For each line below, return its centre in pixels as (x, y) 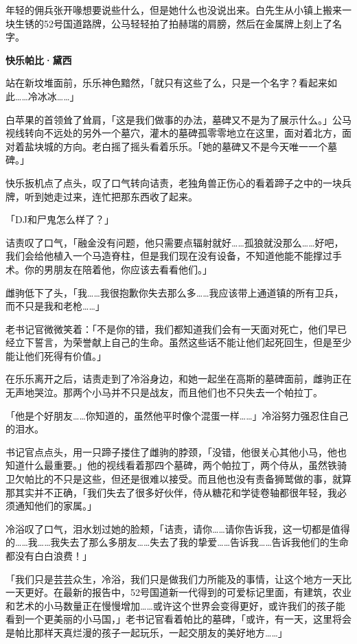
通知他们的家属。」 (56, 506)
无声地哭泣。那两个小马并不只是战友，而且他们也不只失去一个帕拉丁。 (164, 392)
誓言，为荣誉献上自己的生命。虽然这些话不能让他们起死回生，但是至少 (193, 342)
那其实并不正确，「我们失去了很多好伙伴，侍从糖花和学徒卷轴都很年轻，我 (171, 492)
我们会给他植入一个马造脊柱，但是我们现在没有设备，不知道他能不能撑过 (169, 256)
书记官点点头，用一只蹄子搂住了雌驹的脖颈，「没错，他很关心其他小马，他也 (176, 451)
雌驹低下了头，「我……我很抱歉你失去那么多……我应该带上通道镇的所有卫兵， (175, 292)
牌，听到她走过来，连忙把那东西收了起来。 (102, 196)
